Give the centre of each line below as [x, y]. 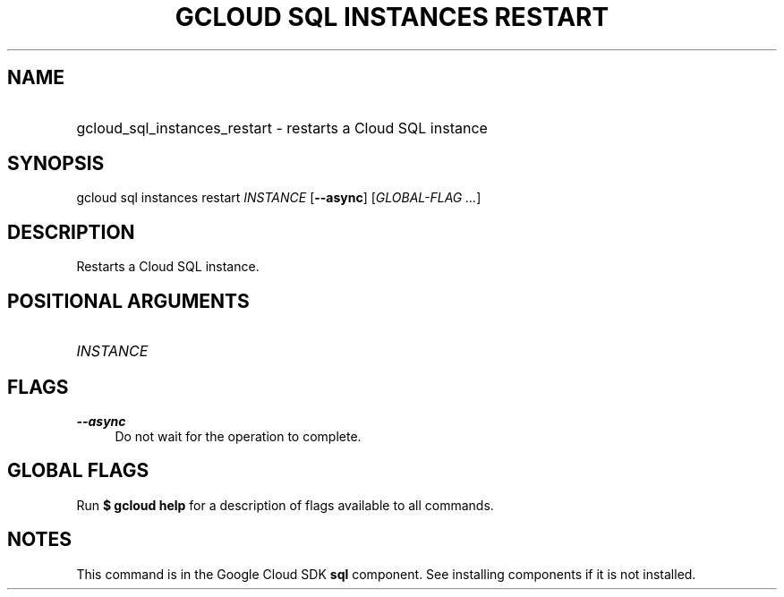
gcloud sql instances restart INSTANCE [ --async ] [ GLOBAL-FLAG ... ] [279, 198]
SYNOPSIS [56, 164]
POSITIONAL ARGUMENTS [128, 301]
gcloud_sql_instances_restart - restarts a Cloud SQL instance [282, 128]
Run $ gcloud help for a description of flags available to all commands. [285, 505]
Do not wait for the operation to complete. [238, 436]
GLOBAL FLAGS [78, 471]
